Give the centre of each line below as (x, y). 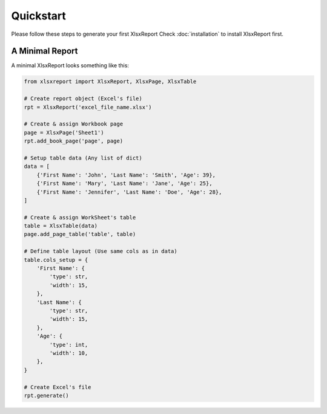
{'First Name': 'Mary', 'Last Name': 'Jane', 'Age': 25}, (124, 184)
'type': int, (69, 345)
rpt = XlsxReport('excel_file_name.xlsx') (88, 107)
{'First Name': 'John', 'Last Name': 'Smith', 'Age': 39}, (126, 175)
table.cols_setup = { (56, 260)
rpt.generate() (46, 395)
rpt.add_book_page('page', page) (74, 141)
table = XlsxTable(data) (61, 226)
